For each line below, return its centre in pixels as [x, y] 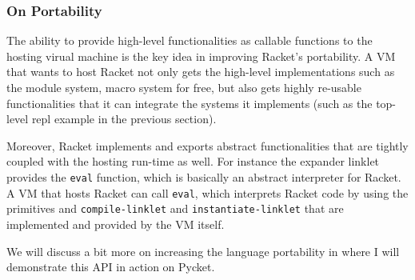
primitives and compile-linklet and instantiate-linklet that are [175, 208]
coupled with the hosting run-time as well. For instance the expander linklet [193, 161]
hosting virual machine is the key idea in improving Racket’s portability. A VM [201, 56]
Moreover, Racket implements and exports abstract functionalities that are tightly [207, 145]
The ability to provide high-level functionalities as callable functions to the [190, 40]
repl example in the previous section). [124, 119]
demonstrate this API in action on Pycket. [111, 267]
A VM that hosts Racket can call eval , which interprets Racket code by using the [207, 192]
